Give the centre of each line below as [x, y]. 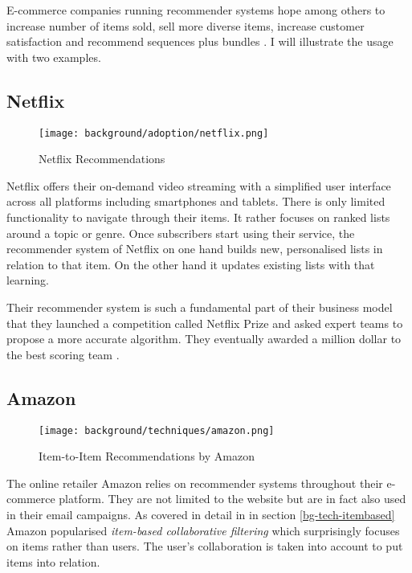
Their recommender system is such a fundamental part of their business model [200, 307]
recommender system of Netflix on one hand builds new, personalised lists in [195, 249]
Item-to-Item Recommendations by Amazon [147, 456]
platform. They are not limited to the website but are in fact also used [233, 499]
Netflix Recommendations [102, 159]
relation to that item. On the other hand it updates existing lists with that [191, 264]
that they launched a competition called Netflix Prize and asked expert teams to [205, 323]
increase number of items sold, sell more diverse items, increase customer [186, 25]
